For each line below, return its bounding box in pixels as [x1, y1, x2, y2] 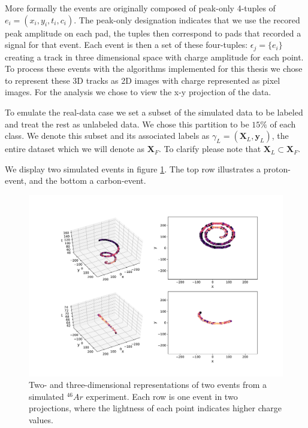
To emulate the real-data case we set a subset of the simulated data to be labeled [5, 106, 303, 119]
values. [29, 414, 53, 426]
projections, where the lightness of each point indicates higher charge [29, 402, 282, 414]
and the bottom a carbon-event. [29, 174, 146, 187]
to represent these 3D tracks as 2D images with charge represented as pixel [5, 74, 280, 86]
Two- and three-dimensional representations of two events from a [29, 378, 267, 391]
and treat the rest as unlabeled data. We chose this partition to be [5, 117, 249, 130]
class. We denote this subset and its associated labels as [5, 129, 210, 142]
